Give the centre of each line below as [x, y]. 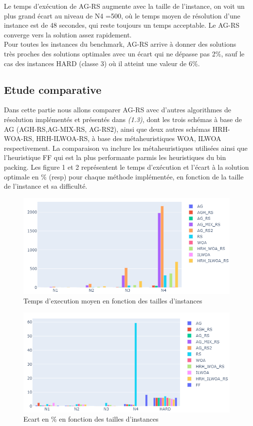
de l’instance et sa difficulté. [46, 186]
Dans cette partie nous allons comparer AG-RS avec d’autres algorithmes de [117, 110]
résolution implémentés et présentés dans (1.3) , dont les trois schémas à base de [123, 119]
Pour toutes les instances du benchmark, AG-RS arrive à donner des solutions [120, 44]
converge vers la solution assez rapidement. [68, 34]
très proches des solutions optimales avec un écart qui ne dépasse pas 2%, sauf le [124, 53]
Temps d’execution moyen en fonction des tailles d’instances [113, 301]
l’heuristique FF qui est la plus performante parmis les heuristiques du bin [115, 157]
